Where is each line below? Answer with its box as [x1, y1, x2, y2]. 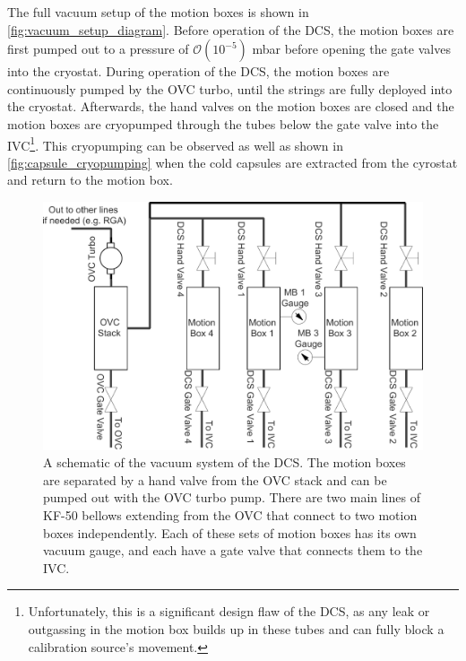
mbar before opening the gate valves [252, 39, 451, 58]
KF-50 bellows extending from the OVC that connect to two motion [43, 505, 418, 524]
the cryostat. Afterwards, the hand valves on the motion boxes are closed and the [7, 97, 454, 116]
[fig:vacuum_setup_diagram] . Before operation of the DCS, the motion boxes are [7, 20, 454, 39]
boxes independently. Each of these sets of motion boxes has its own [43, 523, 417, 542]
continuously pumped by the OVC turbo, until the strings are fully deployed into [7, 79, 453, 98]
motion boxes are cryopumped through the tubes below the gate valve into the [7, 114, 439, 133]
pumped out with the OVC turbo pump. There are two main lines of [43, 488, 420, 507]
